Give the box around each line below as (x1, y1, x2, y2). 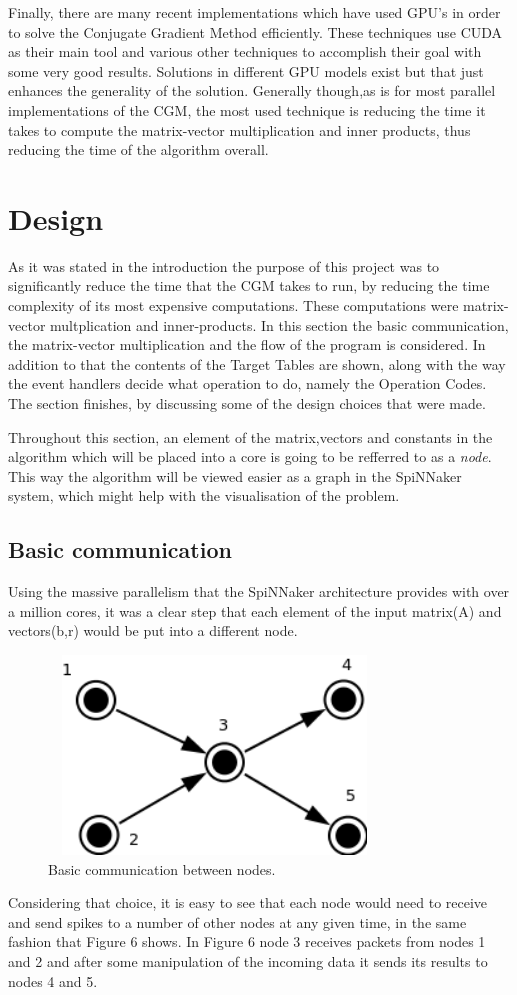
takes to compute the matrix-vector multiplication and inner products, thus (8, 119, 471, 140)
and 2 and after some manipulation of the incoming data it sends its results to (8, 950, 488, 971)
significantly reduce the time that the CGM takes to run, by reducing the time (8, 275, 490, 296)
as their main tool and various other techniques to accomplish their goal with (8, 41, 482, 62)
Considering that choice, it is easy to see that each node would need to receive (8, 892, 488, 913)
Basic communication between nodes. (48, 858, 276, 879)
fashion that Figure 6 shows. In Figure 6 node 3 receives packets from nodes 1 (8, 931, 486, 952)
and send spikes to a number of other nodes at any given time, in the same (8, 911, 467, 932)
